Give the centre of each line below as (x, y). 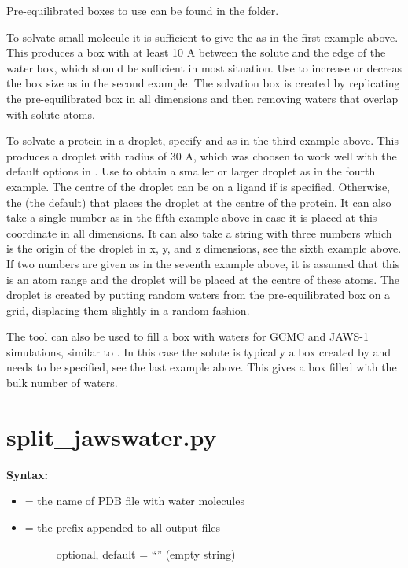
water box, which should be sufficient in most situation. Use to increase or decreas (204, 67)
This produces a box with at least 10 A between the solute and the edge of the (196, 52)
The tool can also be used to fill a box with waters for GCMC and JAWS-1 (188, 336)
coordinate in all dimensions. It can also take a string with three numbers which (199, 232)
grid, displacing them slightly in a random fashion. (128, 310)
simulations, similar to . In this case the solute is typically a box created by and (199, 351)
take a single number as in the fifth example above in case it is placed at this (192, 218)
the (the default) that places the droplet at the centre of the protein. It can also (199, 202)
